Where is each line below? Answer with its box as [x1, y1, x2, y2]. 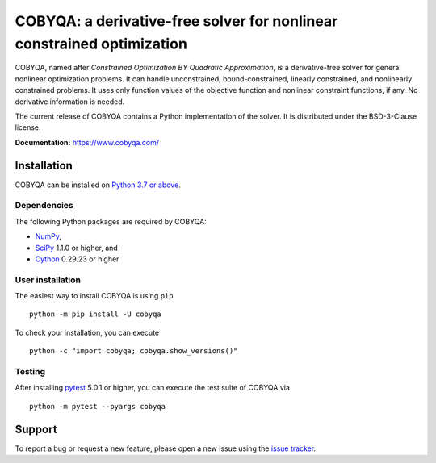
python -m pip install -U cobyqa [29, 310, 161, 319]
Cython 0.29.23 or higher [35, 254, 119, 264]
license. [15, 123, 41, 132]
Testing [15, 365, 46, 377]
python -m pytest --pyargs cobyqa [29, 402, 166, 411]
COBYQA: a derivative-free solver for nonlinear [15, 12, 338, 30]
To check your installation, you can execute [15, 327, 160, 337]
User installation [15, 274, 81, 286]
